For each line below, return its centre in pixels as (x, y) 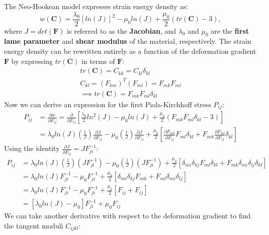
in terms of (98, 61)
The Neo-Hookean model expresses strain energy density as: (96, 6)
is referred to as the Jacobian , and (122, 30)
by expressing (32, 61)
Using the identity (32, 148)
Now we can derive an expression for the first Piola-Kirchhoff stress (108, 104)
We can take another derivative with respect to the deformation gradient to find (127, 216)
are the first (230, 30)
